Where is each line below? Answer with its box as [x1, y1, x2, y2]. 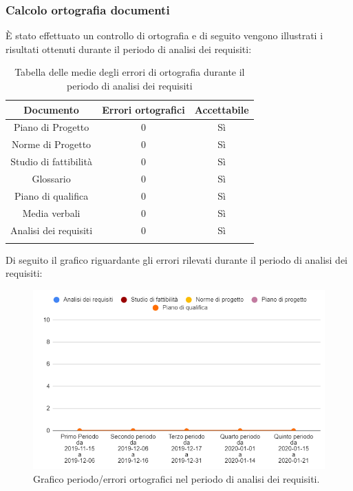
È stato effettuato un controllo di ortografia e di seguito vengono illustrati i [6, 28, 323, 43]
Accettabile [194, 102, 249, 116]
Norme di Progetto [12, 137, 92, 152]
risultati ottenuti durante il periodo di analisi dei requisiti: [6, 41, 252, 56]
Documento [23, 102, 79, 116]
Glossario [32, 171, 71, 185]
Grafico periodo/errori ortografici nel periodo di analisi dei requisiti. [33, 471, 320, 485]
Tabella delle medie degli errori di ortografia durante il [14, 65, 245, 79]
